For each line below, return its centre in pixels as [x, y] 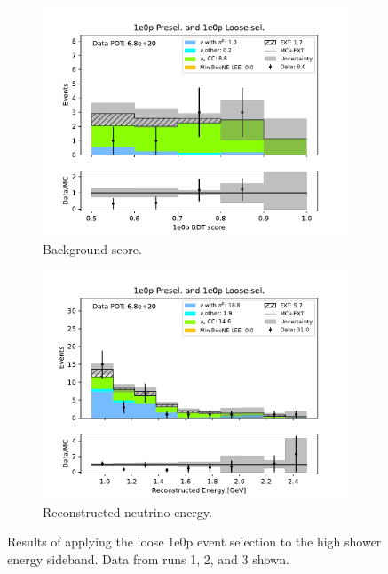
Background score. [92, 248]
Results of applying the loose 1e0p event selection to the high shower [194, 542]
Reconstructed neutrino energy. [127, 511]
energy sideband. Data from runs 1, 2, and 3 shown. [148, 558]
